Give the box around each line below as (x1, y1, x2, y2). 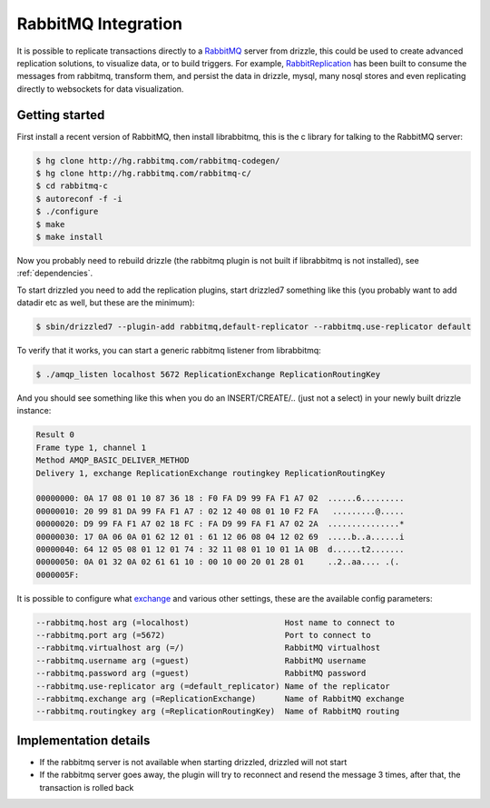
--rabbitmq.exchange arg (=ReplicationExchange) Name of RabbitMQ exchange (35, 693, 405, 704)
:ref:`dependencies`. (16, 268, 93, 279)
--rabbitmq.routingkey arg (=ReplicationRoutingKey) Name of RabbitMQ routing (35, 706, 400, 717)
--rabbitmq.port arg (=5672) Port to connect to (35, 630, 371, 641)
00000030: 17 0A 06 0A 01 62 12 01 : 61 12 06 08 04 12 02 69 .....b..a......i (35, 532, 405, 542)
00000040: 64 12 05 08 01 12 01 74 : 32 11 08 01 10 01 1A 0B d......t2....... (35, 544, 405, 554)
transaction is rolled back (39, 782, 134, 793)
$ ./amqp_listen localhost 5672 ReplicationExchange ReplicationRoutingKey (35, 369, 381, 380)
